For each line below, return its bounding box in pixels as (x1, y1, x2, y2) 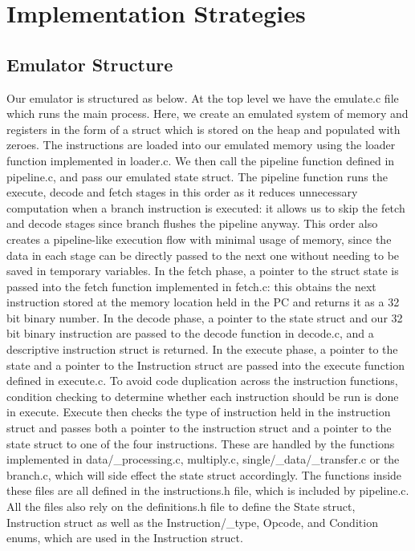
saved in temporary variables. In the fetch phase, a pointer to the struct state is (6, 262, 399, 279)
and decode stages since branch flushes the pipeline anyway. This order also (6, 215, 378, 232)
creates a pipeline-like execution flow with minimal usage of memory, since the (6, 230, 392, 247)
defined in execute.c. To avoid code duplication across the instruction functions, (6, 372, 398, 389)
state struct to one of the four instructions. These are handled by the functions (6, 435, 395, 452)
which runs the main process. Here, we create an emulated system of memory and (6, 105, 409, 122)
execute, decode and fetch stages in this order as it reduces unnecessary (6, 184, 358, 201)
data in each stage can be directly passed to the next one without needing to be (6, 246, 400, 263)
